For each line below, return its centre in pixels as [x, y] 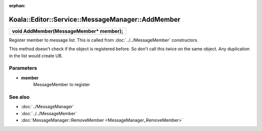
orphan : [17, 6]
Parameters [23, 68]
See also [19, 97]
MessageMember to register [62, 85]
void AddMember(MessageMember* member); [67, 31]
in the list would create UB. [36, 56]
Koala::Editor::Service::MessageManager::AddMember [95, 19]
